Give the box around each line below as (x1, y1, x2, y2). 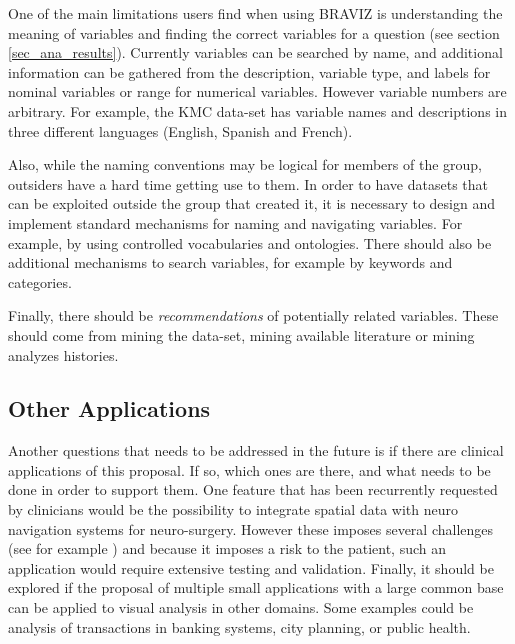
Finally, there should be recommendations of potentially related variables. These (8, 305, 499, 326)
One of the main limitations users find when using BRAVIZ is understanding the (8, 3, 503, 23)
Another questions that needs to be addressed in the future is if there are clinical (8, 440, 504, 461)
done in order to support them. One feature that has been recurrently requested (8, 479, 498, 500)
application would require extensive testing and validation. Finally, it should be (8, 557, 494, 578)
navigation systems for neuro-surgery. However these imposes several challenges (8, 518, 494, 539)
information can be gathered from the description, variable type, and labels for (8, 61, 491, 82)
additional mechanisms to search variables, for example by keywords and (8, 252, 453, 273)
